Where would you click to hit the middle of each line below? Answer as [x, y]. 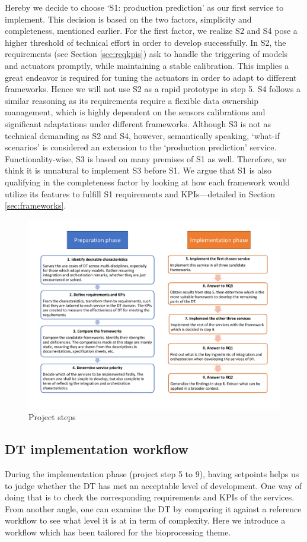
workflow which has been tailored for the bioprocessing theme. [118, 532]
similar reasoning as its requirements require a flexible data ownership [132, 100]
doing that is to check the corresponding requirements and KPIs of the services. [150, 497]
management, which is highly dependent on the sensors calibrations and [135, 112]
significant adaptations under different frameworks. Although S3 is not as [138, 123]
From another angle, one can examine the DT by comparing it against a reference [153, 508]
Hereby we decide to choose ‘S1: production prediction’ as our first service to [144, 7]
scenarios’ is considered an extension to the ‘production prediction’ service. [141, 147]
